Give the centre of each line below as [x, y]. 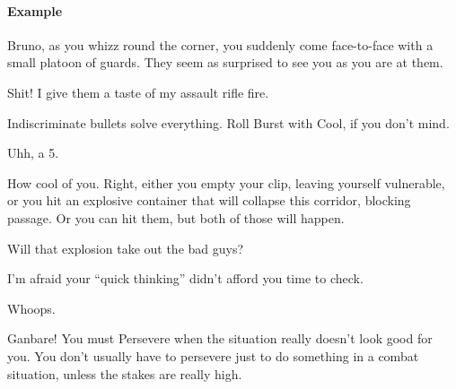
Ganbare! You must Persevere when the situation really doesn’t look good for [220, 338]
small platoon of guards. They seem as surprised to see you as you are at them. [225, 62]
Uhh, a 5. [33, 153]
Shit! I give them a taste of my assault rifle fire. [138, 92]
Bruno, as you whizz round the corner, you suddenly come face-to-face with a [220, 44]
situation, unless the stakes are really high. [125, 373]
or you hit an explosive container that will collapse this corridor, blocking [209, 200]
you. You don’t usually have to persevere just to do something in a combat [213, 355]
